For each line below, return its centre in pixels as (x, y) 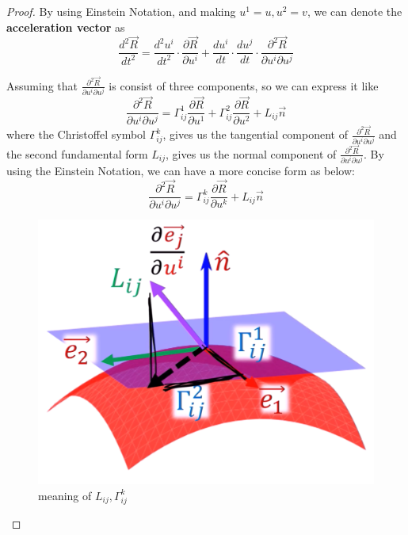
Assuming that (42, 85)
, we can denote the (355, 11)
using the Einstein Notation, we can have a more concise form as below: (181, 171)
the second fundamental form (77, 153)
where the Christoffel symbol (76, 134)
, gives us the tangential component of (255, 134)
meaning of (65, 495)
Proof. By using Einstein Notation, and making (121, 11)
